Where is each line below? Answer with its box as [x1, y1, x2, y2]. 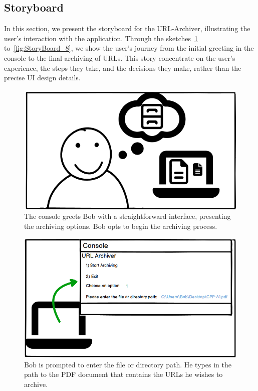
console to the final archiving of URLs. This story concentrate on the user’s [4, 52, 235, 63]
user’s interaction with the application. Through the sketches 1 [4, 33, 198, 43]
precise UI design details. [4, 72, 81, 83]
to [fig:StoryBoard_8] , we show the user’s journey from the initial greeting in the [4, 43, 254, 53]
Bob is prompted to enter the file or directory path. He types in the [24, 359, 231, 369]
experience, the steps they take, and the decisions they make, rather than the [4, 62, 241, 73]
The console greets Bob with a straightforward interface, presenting [24, 211, 231, 221]
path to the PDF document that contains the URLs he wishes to [24, 369, 223, 379]
